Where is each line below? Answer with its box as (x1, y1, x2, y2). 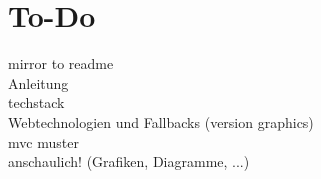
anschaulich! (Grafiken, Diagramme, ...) (8, 151, 250, 172)
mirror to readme (8, 53, 114, 74)
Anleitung (8, 72, 69, 93)
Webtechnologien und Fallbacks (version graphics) (8, 111, 314, 132)
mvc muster (8, 131, 79, 152)
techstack (8, 92, 65, 113)
